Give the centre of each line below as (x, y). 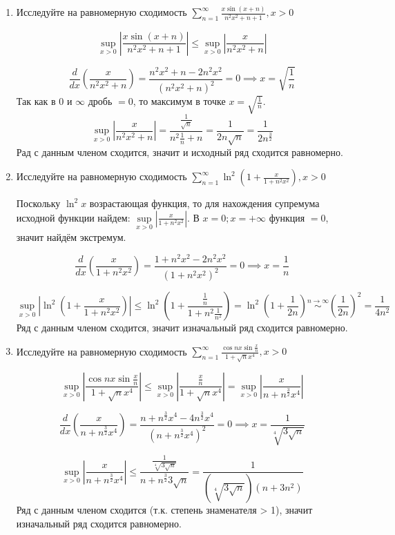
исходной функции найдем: (73, 217)
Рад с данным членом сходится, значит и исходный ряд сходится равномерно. (180, 152)
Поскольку (38, 203)
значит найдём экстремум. (71, 237)
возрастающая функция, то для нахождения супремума (204, 203)
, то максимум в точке (179, 101)
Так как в (36, 101)
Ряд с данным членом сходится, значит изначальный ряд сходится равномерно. (182, 328)
